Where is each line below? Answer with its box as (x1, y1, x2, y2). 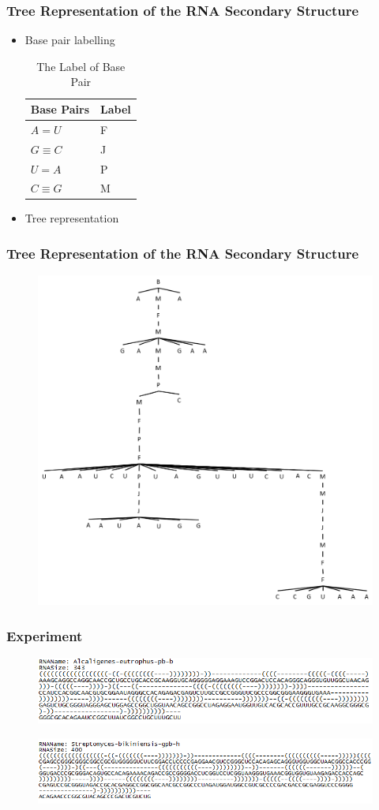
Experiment (6, 625, 83, 645)
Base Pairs (30, 101, 90, 117)
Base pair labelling (24, 32, 115, 48)
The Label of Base (36, 58, 126, 74)
